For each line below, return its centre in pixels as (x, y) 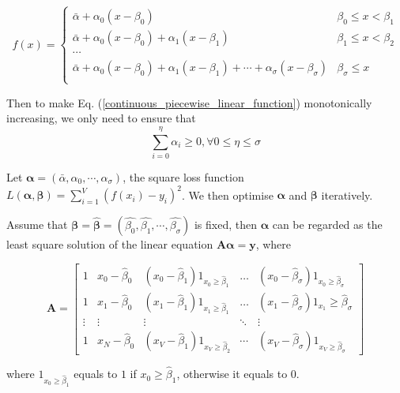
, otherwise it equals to (232, 374)
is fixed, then (225, 225)
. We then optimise (227, 195)
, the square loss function (183, 176)
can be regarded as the (327, 225)
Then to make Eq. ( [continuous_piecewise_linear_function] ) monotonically (189, 102)
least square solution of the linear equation (110, 244)
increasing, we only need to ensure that (101, 118)
